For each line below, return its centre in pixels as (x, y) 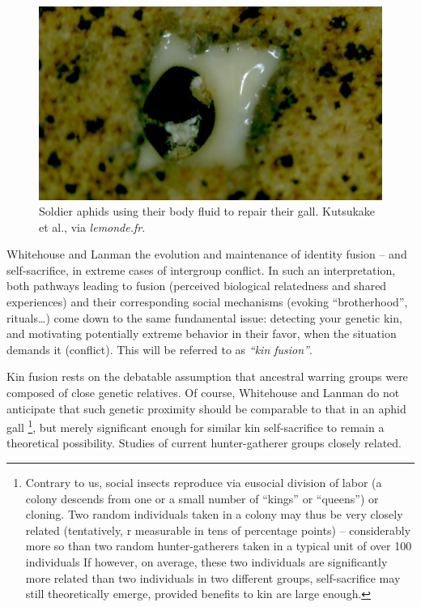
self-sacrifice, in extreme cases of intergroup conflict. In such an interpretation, (201, 269)
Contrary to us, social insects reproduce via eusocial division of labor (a (204, 483)
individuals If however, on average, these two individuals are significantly (206, 562)
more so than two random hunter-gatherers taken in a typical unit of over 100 (219, 546)
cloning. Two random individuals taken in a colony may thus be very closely (214, 514)
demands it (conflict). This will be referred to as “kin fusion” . (159, 349)
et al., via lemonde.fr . (92, 227)
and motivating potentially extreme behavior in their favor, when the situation (202, 333)
